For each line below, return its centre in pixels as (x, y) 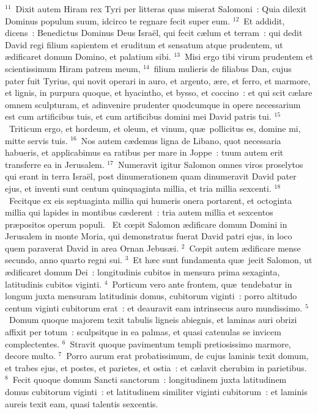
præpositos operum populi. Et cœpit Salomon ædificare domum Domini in (146, 224)
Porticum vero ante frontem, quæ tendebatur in (202, 284)
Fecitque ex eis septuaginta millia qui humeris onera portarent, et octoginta (150, 200)
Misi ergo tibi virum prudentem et (249, 56)
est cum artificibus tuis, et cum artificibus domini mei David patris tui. (138, 116)
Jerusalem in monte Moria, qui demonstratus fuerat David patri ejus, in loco (149, 236)
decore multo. (30, 356)
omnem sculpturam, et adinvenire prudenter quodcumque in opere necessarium (153, 104)
